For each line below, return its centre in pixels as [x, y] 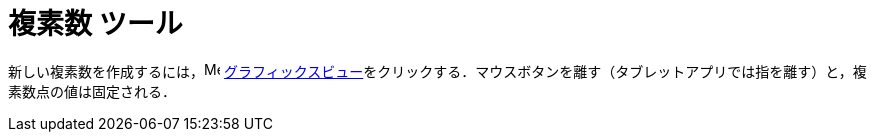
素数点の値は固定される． [92, 91]
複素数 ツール [95, 24]
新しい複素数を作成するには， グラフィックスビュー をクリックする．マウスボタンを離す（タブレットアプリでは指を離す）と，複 [437, 71]
